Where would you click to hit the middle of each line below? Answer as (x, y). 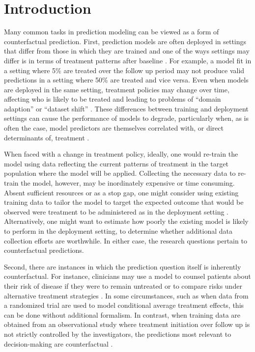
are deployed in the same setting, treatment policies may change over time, (117, 89)
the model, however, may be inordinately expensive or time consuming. (128, 183)
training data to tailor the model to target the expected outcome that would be (124, 202)
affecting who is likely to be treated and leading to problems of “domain (113, 99)
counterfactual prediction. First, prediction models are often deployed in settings (125, 41)
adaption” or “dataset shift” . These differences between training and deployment (126, 108)
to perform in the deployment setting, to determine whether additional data (118, 231)
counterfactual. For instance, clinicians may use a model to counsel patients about (127, 276)
